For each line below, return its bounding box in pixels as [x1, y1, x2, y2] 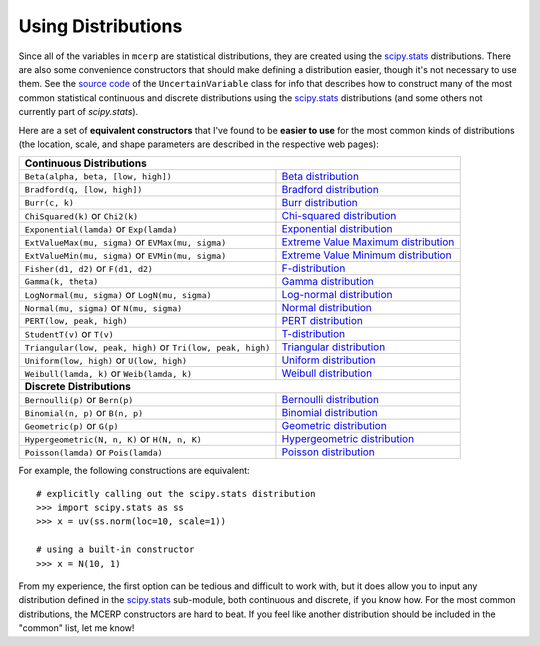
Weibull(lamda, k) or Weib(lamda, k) [24, 366, 192, 380]
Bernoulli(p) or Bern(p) [24, 393, 134, 407]
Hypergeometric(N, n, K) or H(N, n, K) [24, 432, 202, 446]
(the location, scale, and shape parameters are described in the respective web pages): [18, 138, 379, 150]
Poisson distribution [281, 445, 375, 459]
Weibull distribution [281, 366, 373, 380]
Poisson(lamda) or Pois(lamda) [24, 445, 164, 459]
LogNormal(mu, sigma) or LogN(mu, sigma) [24, 288, 212, 302]
